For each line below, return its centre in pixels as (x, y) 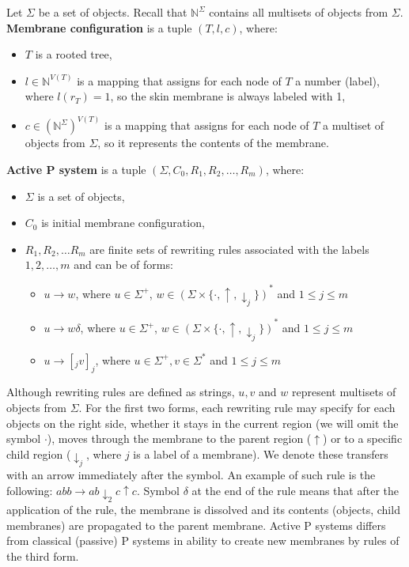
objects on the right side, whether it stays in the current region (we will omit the (203, 423)
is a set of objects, (81, 196)
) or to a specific (363, 438)
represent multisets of (344, 392)
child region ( (39, 454)
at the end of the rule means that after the (295, 490)
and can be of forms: (123, 265)
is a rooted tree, (74, 54)
